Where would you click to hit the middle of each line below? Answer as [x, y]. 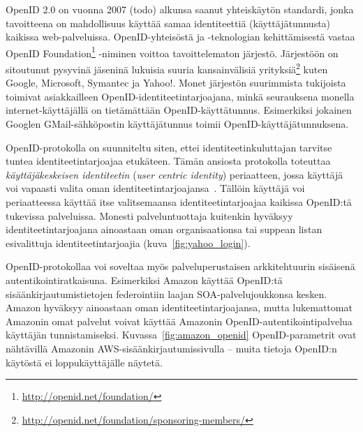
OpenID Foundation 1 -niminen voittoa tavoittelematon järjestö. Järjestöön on [172, 52]
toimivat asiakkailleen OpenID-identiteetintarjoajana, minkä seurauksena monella [180, 96]
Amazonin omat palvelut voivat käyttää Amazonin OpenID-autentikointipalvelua [179, 321]
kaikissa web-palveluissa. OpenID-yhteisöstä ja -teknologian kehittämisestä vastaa [180, 37]
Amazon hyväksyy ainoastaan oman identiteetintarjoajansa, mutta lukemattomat [179, 307]
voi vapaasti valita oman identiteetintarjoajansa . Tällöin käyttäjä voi [155, 188]
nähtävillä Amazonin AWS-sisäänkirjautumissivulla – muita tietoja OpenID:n [171, 348]
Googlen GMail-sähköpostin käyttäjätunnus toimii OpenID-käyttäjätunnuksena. [177, 124]
